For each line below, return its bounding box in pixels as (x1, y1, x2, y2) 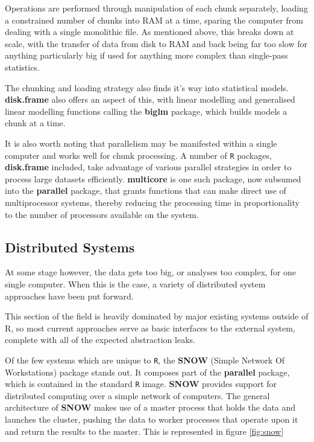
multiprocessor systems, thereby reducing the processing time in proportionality (5, 196, 300, 208)
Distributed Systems (5, 237, 135, 256)
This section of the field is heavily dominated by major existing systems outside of (5, 310, 309, 322)
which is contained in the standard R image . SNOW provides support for (5, 377, 277, 390)
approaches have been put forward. (5, 289, 134, 302)
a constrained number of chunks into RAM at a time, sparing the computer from (5, 13, 303, 26)
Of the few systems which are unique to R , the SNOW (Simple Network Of (5, 353, 285, 366)
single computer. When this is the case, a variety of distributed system (5, 277, 266, 290)
